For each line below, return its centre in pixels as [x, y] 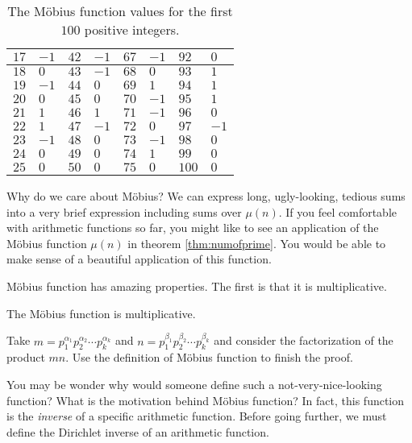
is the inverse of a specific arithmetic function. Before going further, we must [197, 416]
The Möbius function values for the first [120, 11]
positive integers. [132, 29]
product [26, 357]
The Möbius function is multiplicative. [101, 313]
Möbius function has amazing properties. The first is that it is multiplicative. [197, 286]
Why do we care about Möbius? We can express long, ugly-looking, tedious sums [206, 196]
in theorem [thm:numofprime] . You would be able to [257, 243]
